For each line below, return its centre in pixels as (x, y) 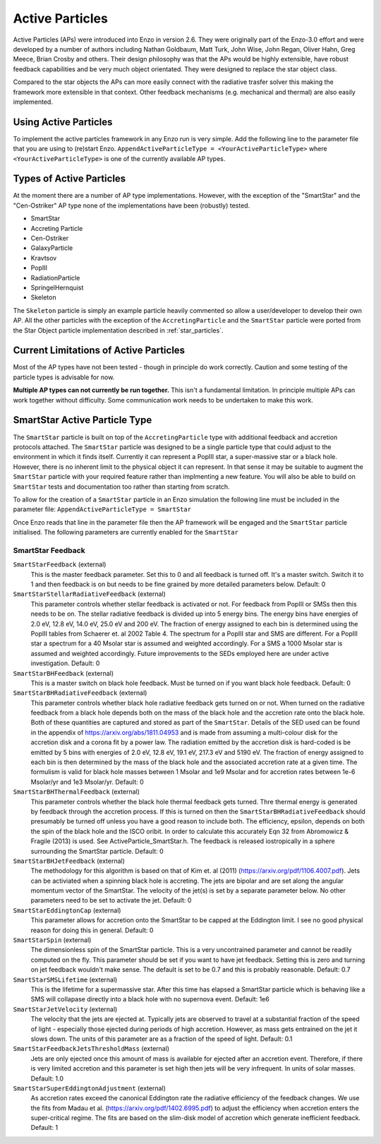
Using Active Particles (63, 122)
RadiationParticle (55, 278)
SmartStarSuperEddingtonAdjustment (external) (89, 1088)
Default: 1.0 (47, 1078)
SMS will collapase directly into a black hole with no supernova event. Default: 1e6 (150, 999)
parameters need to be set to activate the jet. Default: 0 (111, 900)
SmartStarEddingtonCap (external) (67, 910)
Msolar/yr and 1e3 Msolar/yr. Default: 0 (87, 782)
